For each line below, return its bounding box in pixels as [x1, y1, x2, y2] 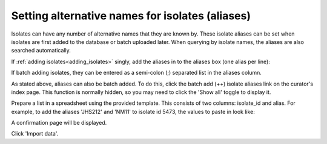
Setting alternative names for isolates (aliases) [11, 9, 251, 22]
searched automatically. [11, 47, 71, 54]
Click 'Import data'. [11, 130, 59, 137]
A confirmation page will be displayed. [11, 119, 107, 127]
